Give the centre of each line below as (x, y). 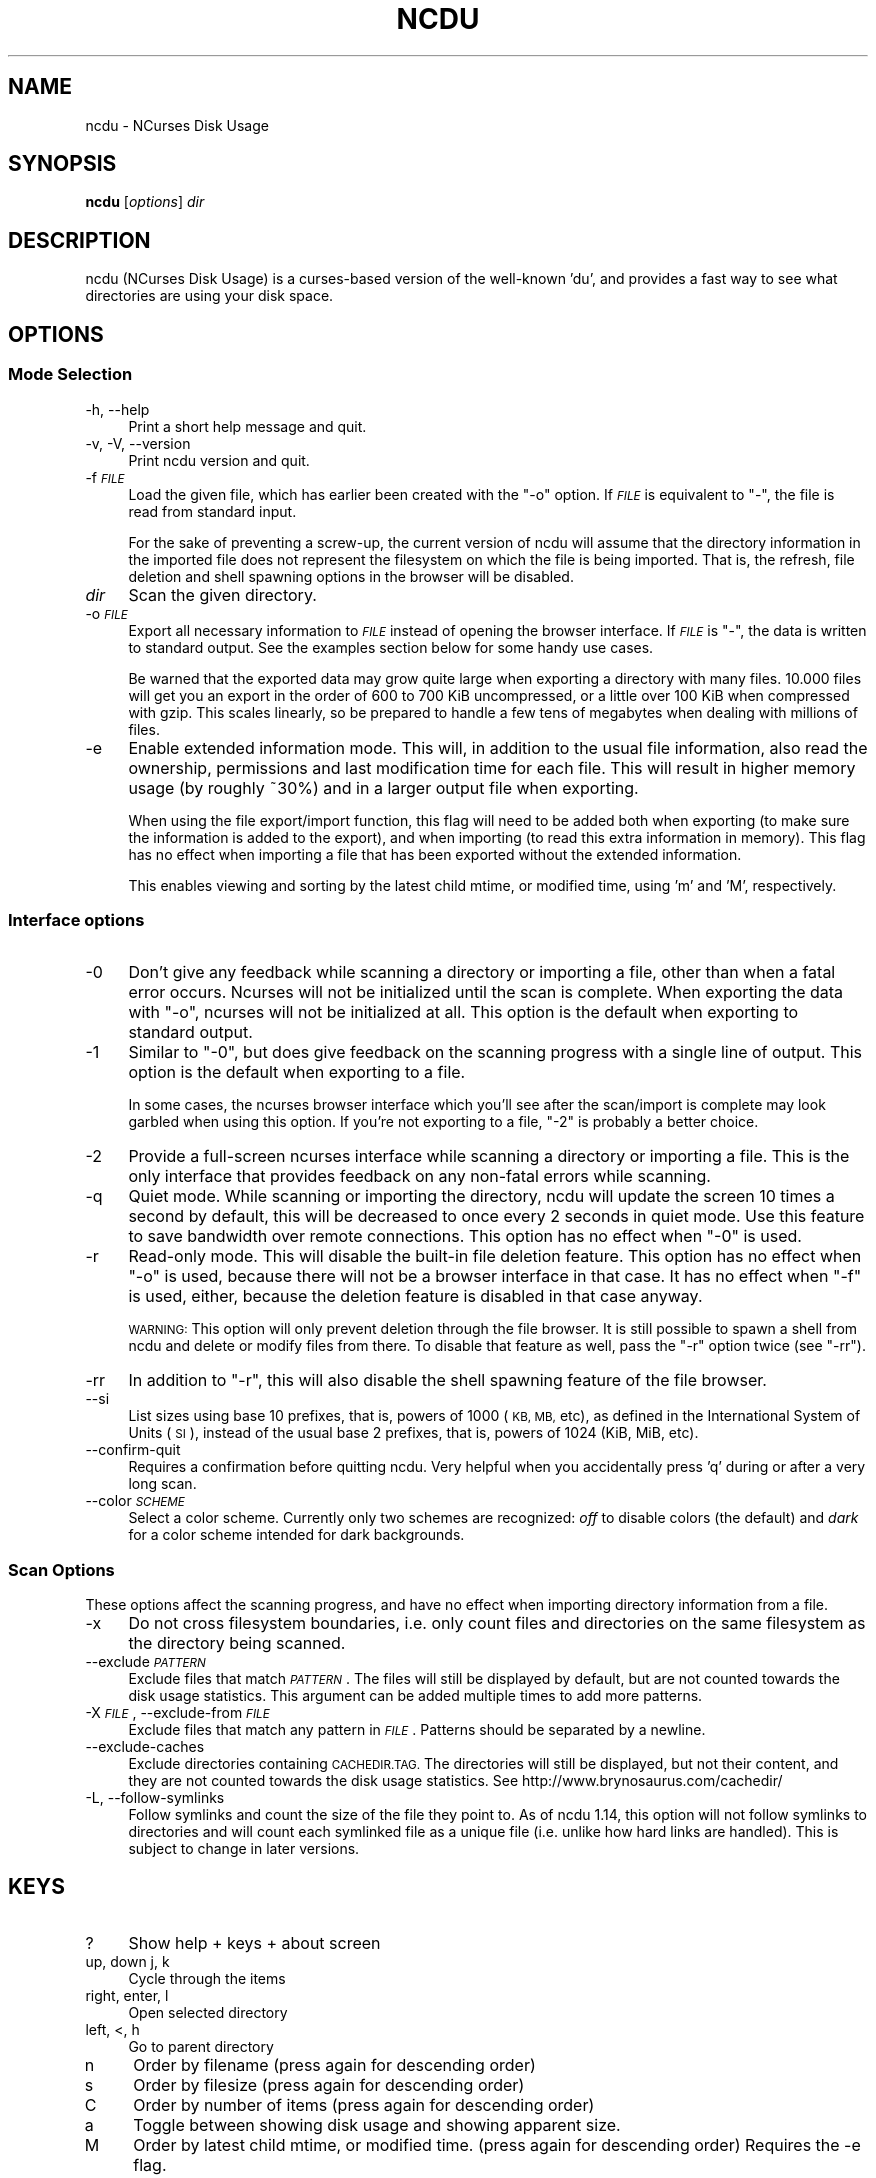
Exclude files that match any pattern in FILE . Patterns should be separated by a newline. (417, 1729)
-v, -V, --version (138, 443)
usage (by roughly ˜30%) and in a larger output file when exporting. (383, 787)
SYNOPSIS (62, 164)
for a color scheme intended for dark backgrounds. (296, 1535)
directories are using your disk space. (209, 296)
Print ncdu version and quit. (219, 460)
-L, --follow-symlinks (155, 1797)
